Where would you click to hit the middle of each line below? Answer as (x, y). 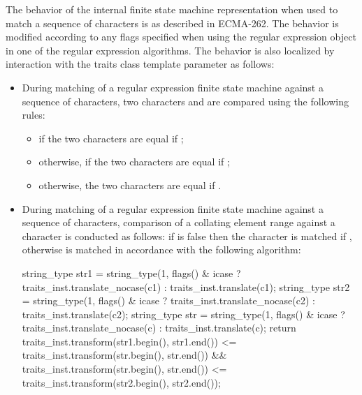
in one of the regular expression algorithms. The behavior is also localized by (170, 50)
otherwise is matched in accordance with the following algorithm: (161, 249)
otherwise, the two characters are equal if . (130, 185)
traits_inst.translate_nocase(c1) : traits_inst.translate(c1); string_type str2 (186, 286)
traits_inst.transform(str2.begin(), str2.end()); (121, 382)
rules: (34, 115)
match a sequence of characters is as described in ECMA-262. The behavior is (172, 23)
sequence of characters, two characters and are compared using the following (185, 101)
